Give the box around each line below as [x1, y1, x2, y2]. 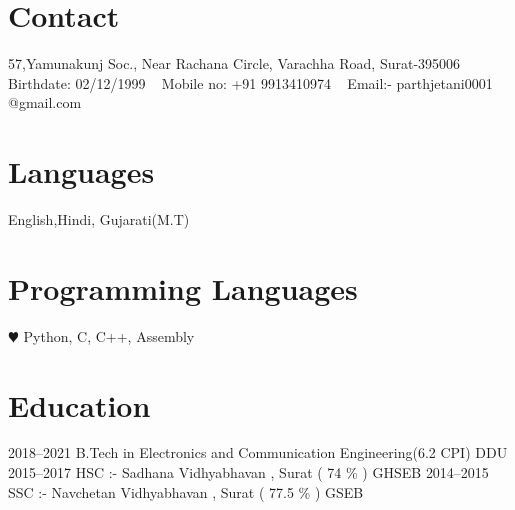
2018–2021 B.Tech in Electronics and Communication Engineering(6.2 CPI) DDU [8, 442, 508, 463]
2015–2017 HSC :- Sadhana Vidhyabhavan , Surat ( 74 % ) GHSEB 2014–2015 [8, 462, 489, 483]
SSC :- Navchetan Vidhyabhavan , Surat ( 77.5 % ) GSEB [8, 481, 364, 502]
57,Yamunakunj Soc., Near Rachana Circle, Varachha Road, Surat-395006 [8, 53, 461, 74]
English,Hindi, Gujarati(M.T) [8, 209, 190, 230]
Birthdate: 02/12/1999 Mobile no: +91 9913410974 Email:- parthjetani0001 [8, 72, 493, 93]
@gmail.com [8, 92, 82, 113]
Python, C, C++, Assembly [23, 325, 195, 346]
